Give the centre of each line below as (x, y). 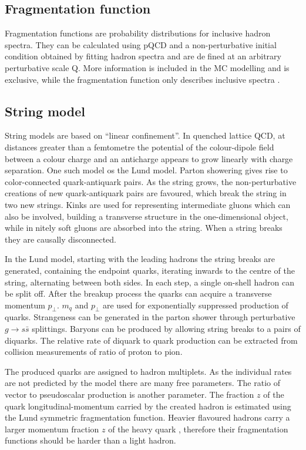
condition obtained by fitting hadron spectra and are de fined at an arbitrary (143, 56)
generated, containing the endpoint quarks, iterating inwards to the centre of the (150, 270)
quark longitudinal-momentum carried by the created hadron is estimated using (148, 406)
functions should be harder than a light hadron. (90, 440)
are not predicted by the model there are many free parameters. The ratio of (142, 383)
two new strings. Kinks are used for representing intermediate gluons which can (148, 204)
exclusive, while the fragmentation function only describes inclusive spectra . (142, 79)
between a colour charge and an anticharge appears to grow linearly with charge (149, 158)
